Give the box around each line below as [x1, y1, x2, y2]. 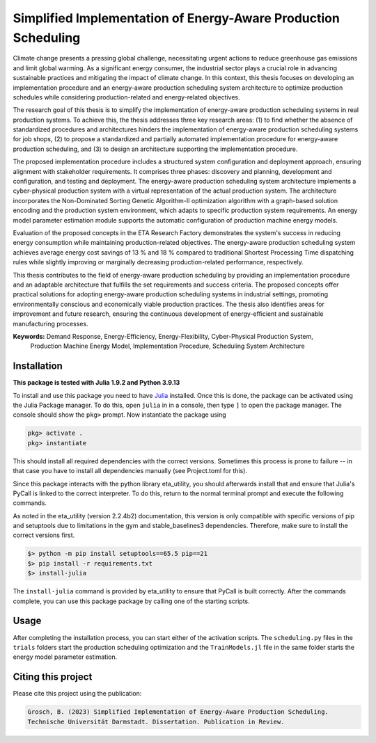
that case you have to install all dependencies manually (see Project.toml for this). [13, 467, 247, 475]
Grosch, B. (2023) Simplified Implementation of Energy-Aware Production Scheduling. [27, 708, 329, 716]
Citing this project [13, 671, 93, 683]
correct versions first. [13, 531, 75, 539]
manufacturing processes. [13, 319, 88, 328]
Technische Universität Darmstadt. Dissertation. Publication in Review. [27, 717, 285, 726]
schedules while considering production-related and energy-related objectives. [13, 93, 240, 101]
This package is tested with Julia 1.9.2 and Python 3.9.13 [13, 378, 180, 387]
